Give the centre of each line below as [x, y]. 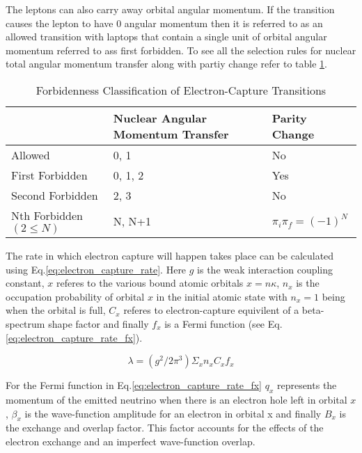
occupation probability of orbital [75, 296]
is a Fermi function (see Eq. [223, 323]
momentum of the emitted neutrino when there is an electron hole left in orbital [176, 399]
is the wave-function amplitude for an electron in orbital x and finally [173, 413]
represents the [307, 385]
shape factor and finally [99, 323]
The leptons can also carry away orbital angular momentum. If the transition [170, 9]
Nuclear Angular [160, 118]
